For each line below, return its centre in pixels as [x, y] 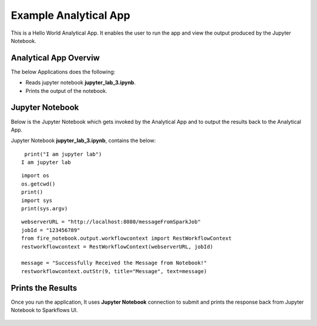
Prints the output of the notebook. [67, 90]
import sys [37, 200]
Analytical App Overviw [55, 58]
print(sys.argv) [45, 209]
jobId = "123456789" [51, 230]
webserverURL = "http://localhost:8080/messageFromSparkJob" [111, 222]
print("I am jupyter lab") [63, 154]
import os [35, 176]
